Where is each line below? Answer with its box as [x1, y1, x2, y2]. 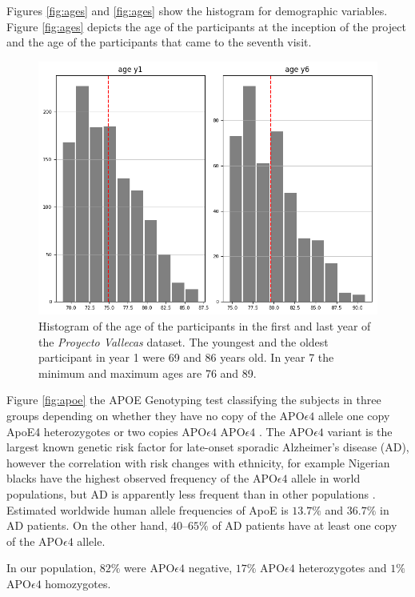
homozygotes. [45, 575, 111, 591]
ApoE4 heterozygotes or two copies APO [6, 423, 207, 439]
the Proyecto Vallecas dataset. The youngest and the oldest [38, 333, 329, 350]
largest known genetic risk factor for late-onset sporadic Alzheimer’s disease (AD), [6, 439, 409, 455]
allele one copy [317, 407, 390, 423]
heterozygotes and [298, 559, 387, 576]
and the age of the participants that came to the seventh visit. [6, 34, 312, 50]
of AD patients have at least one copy [212, 517, 397, 534]
